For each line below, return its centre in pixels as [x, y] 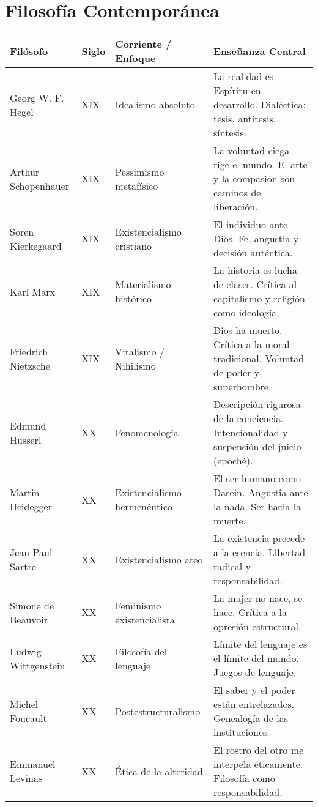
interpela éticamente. [258, 764]
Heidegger [31, 507]
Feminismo [138, 605]
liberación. [236, 207]
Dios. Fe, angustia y [256, 239]
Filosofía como [244, 778]
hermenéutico [144, 507]
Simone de [32, 605]
